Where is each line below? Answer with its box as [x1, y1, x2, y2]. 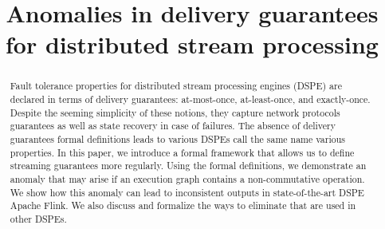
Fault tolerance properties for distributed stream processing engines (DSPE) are [10, 79, 342, 93]
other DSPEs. [10, 211, 67, 225]
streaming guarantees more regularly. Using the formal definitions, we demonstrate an [10, 159, 367, 172]
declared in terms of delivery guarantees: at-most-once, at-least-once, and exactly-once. [10, 93, 371, 106]
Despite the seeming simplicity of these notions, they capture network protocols [10, 105, 340, 119]
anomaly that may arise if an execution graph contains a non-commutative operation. [10, 172, 365, 185]
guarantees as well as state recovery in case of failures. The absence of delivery [10, 119, 336, 132]
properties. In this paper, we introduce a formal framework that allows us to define [10, 145, 355, 159]
